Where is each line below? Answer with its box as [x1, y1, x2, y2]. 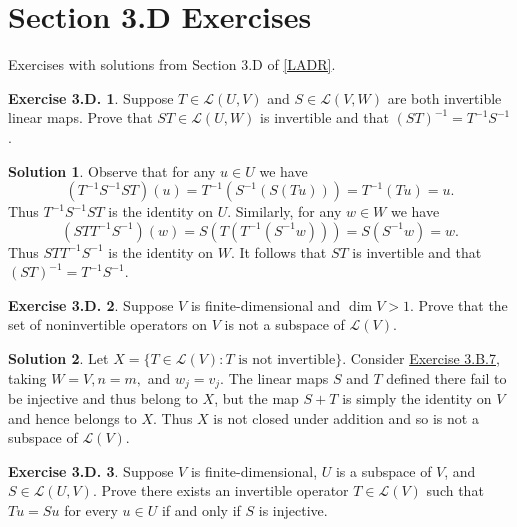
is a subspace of [335, 460, 432, 481]
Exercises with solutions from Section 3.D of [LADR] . [8, 54, 336, 75]
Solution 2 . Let [8, 348, 109, 369]
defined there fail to [386, 367, 507, 388]
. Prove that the [409, 294, 508, 315]
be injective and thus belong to [8, 388, 198, 409]
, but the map [214, 388, 299, 409]
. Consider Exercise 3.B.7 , [342, 348, 500, 369]
